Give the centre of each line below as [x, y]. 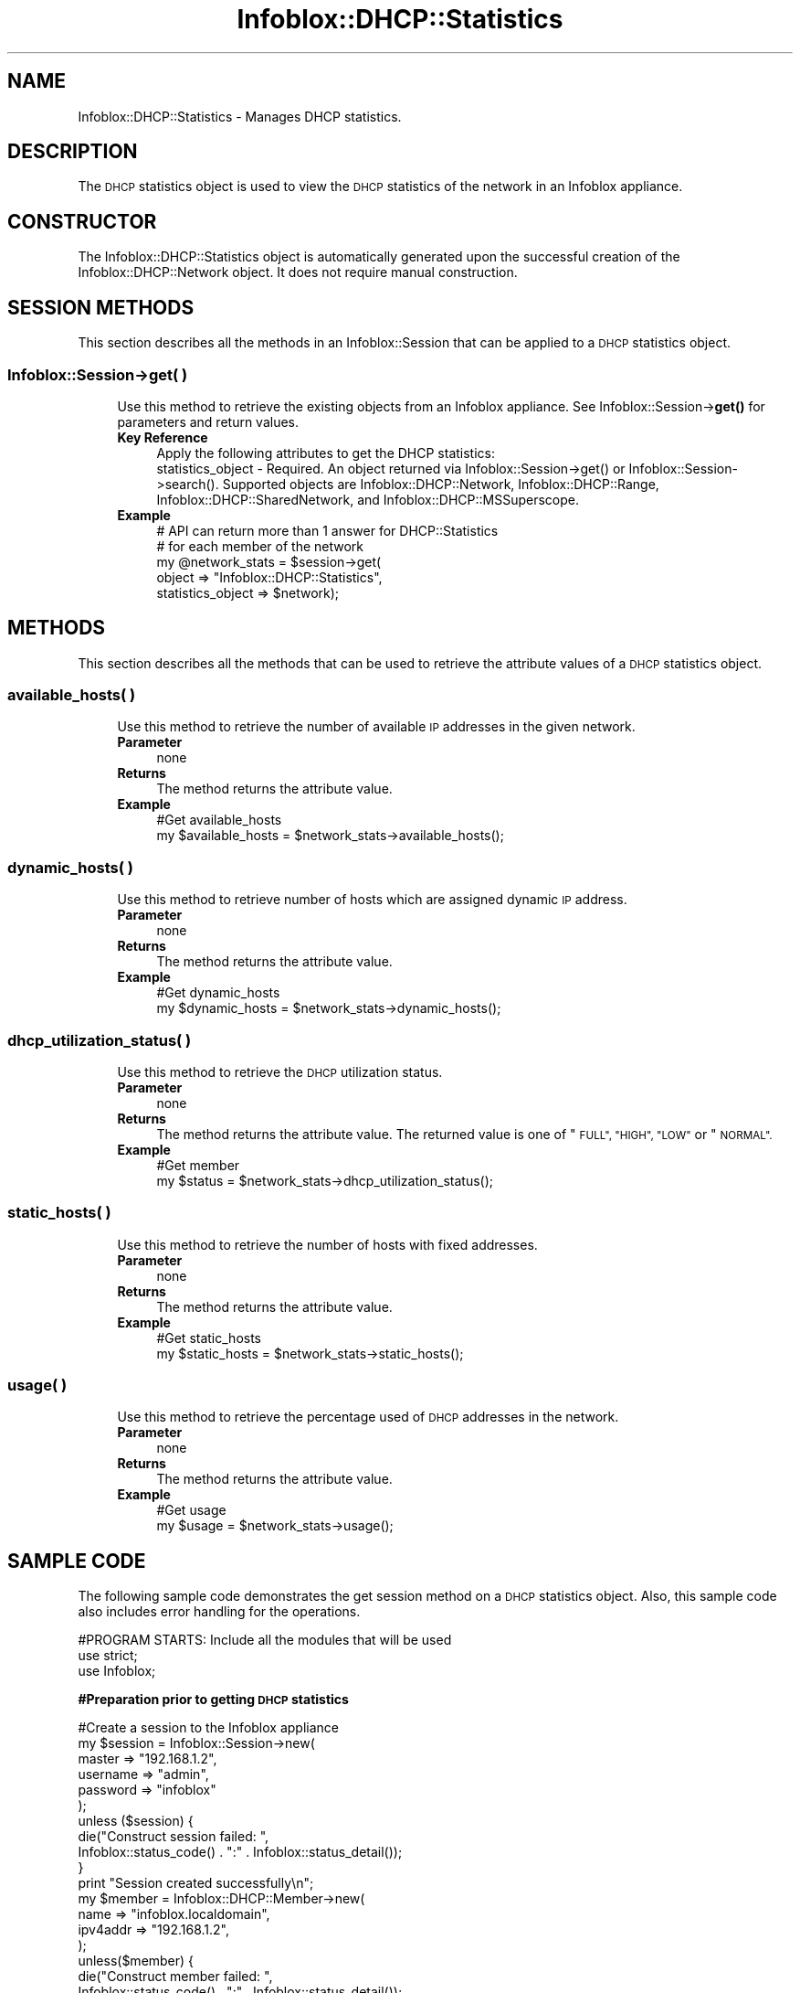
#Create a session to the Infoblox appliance [208, 1728]
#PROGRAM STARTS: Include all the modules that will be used [265, 1640]
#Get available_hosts [219, 820]
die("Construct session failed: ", [174, 1837]
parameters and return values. [208, 421]
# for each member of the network [260, 546]
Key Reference [163, 437]
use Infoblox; [117, 1671]
